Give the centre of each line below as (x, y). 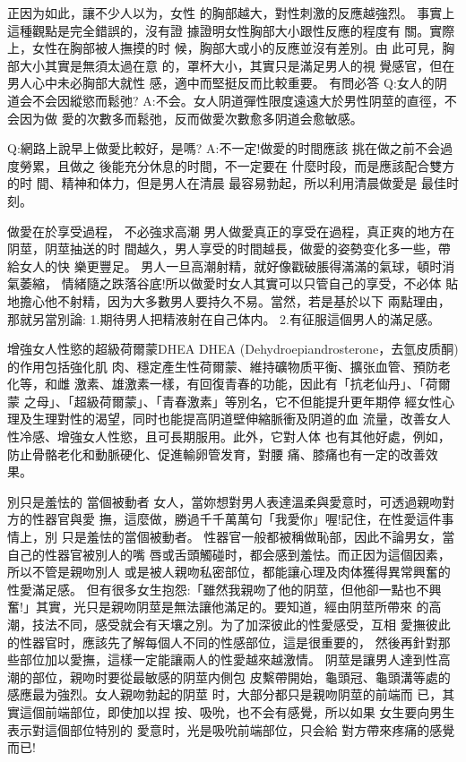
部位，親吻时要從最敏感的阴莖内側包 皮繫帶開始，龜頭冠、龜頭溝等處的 (241, 676)
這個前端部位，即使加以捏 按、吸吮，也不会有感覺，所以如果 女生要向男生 (237, 711)
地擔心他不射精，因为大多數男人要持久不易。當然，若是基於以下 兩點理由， (229, 300)
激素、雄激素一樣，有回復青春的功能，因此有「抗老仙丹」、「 (250, 384)
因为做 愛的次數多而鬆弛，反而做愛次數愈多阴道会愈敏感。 (191, 118)
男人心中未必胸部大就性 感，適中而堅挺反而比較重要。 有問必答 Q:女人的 (221, 83)
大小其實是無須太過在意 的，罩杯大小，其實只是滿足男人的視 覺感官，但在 (237, 65)
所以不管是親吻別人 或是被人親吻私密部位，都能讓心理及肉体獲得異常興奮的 (229, 572)
